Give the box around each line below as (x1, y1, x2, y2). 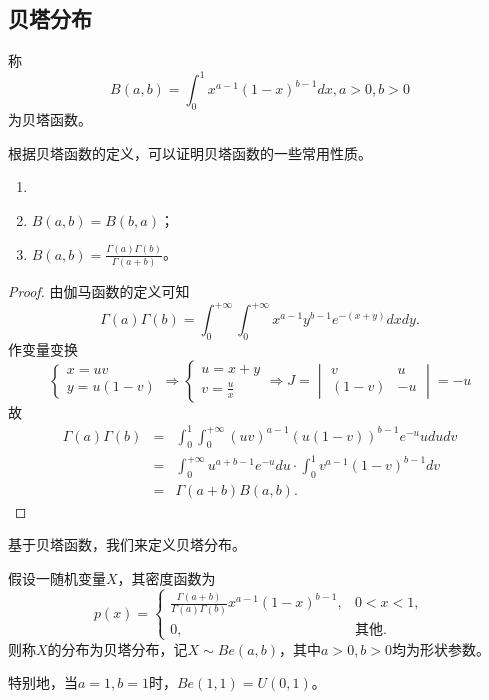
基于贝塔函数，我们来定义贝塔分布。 (8, 534, 246, 555)
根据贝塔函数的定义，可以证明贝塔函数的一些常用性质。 (8, 142, 372, 163)
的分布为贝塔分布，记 (47, 638, 188, 659)
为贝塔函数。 (8, 109, 92, 130)
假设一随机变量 (8, 568, 106, 589)
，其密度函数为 (117, 568, 216, 589)
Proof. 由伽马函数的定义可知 (8, 281, 190, 302)
